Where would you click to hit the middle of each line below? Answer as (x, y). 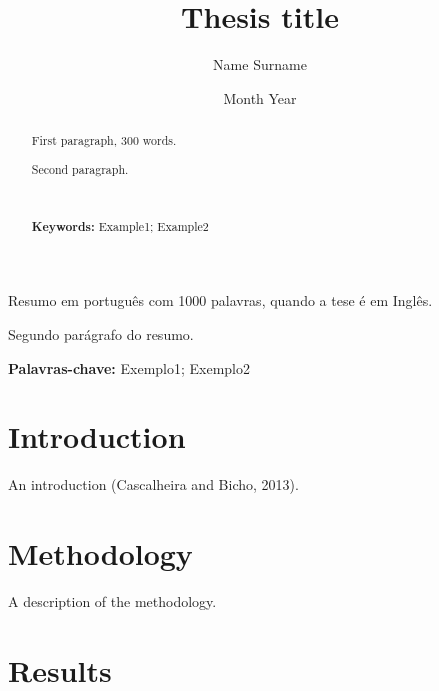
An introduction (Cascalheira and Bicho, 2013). (153, 484)
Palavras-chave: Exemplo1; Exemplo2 (129, 367)
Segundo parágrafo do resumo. (101, 334)
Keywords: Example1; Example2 (120, 226)
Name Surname (260, 64)
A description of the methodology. (112, 601)
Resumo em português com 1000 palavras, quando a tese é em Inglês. (220, 300)
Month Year (260, 97)
